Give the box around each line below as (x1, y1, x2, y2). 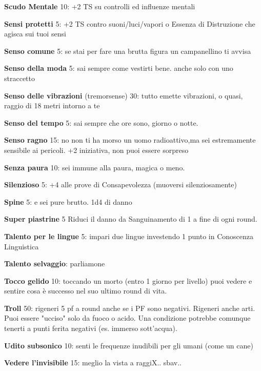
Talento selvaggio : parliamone (4, 258, 105, 269)
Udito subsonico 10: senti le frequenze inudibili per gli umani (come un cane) (4, 340, 253, 350)
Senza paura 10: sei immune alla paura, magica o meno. (4, 162, 185, 172)
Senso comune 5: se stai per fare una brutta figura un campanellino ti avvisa (4, 45, 251, 56)
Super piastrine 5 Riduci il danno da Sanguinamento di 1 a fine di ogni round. (4, 213, 257, 224)
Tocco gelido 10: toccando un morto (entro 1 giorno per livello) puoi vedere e (4, 275, 252, 286)
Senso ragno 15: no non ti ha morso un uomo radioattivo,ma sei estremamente (4, 134, 256, 145)
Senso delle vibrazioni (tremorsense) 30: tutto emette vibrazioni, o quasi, (4, 90, 243, 101)
